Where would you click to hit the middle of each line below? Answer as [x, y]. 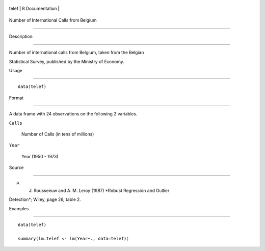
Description [21, 36]
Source [16, 167]
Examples [19, 208]
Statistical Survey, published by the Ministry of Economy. [67, 61]
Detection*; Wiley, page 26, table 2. [45, 199]
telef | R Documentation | [34, 8]
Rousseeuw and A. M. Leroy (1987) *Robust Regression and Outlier [102, 190]
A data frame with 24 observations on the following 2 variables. [73, 114]
